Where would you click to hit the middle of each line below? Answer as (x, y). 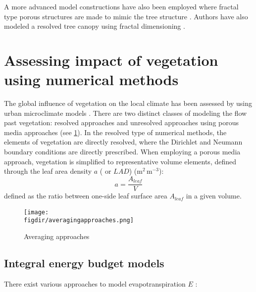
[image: (36, 212)
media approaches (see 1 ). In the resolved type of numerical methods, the (115, 132)
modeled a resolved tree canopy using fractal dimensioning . (95, 26)
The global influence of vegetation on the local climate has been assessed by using (128, 103)
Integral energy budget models (84, 263)
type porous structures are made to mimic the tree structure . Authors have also (126, 16)
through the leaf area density (48, 171)
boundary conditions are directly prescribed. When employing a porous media (122, 152)
